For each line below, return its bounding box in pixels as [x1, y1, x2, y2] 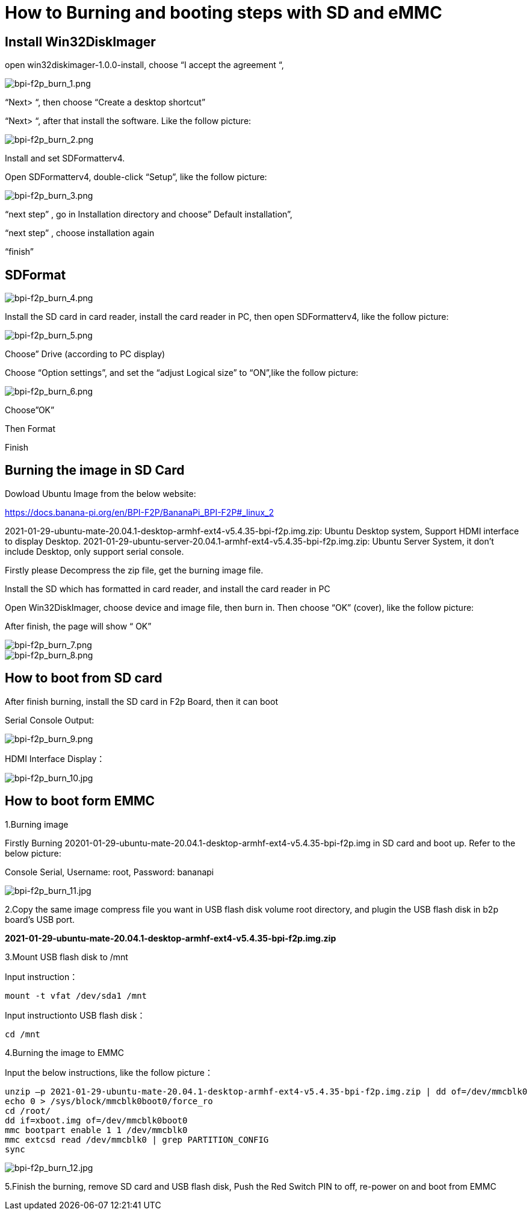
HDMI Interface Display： [5, 753, 105, 764]
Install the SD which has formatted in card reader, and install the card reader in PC [5, 583, 330, 594]
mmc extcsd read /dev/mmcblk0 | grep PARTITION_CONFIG [5, 1134, 269, 1145]
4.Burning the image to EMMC [5, 1047, 124, 1058]
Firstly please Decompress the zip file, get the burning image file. [5, 564, 264, 575]
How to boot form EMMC [5, 793, 155, 809]
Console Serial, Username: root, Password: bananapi [5, 866, 214, 877]
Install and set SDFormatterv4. [5, 153, 125, 164]
